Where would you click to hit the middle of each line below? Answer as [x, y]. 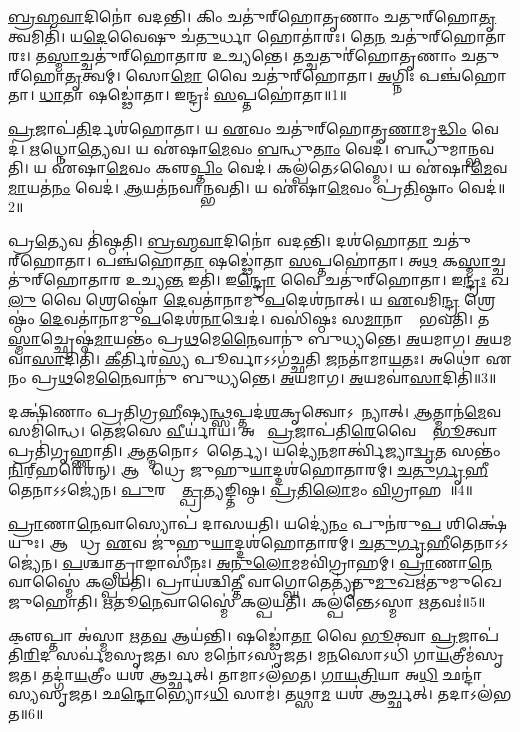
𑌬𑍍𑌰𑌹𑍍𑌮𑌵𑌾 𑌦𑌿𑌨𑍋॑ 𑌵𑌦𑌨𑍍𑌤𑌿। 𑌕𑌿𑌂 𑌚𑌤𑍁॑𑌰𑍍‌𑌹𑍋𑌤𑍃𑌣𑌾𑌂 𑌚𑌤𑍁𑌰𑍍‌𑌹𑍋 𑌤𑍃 [252, 16]
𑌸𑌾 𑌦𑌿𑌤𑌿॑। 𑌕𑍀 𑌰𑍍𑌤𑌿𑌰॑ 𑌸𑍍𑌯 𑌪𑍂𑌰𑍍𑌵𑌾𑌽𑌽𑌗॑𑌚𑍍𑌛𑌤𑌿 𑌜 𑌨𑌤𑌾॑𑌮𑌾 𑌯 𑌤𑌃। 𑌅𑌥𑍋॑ [256, 357]
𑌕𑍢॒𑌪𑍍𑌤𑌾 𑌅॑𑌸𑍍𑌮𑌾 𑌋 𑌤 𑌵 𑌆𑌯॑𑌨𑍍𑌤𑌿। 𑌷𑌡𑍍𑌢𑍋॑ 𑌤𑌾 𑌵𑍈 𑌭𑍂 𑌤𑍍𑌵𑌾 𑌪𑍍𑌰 [233, 634]
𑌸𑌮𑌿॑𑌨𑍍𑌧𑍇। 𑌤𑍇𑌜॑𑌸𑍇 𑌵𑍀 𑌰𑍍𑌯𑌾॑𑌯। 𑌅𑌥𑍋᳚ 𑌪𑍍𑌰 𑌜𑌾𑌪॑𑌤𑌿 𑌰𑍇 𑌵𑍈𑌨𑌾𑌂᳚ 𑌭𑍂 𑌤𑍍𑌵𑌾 [253, 430]
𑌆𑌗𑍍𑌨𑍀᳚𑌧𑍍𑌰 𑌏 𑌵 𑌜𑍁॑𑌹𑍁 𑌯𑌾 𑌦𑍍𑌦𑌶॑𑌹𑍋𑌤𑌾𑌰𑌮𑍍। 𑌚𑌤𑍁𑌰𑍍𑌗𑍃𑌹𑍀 [249, 542]
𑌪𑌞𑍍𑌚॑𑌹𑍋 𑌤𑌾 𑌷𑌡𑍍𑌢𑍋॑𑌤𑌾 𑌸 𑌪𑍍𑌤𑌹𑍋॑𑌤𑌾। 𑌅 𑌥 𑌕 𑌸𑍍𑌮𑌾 [293, 259]
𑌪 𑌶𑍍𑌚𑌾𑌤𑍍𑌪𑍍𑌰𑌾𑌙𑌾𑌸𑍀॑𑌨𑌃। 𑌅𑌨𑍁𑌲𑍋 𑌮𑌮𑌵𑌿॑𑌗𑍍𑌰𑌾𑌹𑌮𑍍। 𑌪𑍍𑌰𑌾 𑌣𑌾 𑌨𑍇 [277, 561]
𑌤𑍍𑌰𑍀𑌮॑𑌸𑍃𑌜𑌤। [477, 654]
